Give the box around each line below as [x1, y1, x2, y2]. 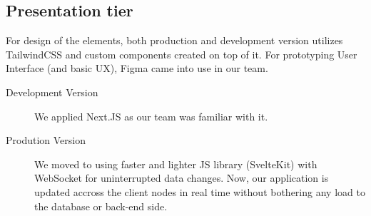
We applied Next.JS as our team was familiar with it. [34, 108, 268, 123]
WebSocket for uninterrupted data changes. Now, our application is [34, 170, 329, 185]
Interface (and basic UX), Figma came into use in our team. [6, 61, 268, 76]
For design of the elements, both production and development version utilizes [6, 33, 343, 48]
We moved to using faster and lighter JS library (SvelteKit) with [34, 156, 317, 171]
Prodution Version [6, 133, 86, 148]
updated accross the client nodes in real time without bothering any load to [34, 184, 365, 199]
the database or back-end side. [34, 198, 168, 213]
